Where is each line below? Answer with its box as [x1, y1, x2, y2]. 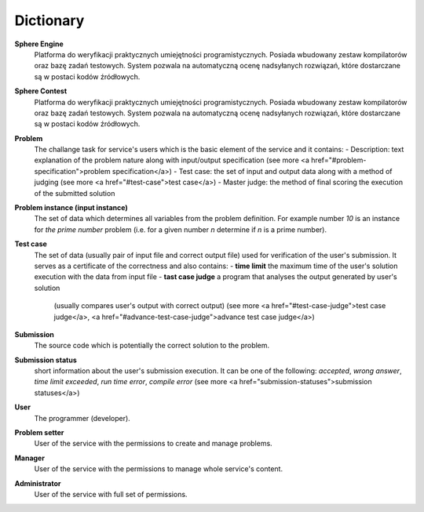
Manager [14, 453, 45, 463]
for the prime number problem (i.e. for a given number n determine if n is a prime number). [34, 224, 327, 234]
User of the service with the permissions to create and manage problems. [34, 439, 272, 448]
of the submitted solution [34, 188, 115, 198]
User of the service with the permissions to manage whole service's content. [34, 464, 283, 474]
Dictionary [14, 12, 85, 29]
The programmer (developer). [34, 413, 131, 423]
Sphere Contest [14, 86, 68, 96]
